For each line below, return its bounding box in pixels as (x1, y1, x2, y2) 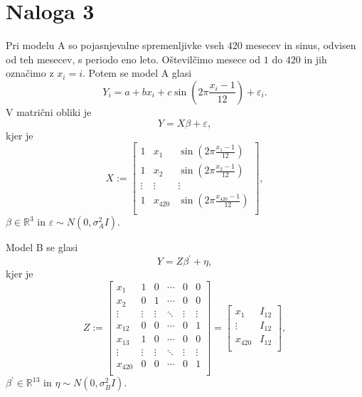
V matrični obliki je (6, 104, 92, 119)
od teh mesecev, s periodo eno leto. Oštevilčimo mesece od (6, 51, 261, 66)
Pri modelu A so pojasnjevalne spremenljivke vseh (6, 38, 225, 53)
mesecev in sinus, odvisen (245, 38, 356, 53)
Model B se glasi (6, 240, 78, 255)
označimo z (6, 65, 54, 80)
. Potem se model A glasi (82, 65, 192, 80)
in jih (304, 51, 327, 66)
